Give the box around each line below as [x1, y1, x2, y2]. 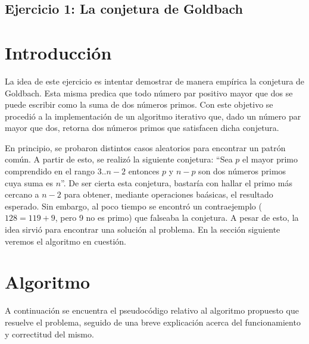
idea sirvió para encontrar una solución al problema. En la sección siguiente [5, 223, 280, 236]
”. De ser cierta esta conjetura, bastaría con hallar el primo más [61, 176, 292, 189]
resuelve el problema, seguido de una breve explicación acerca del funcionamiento [5, 315, 301, 328]
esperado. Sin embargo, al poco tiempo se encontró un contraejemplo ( [5, 199, 262, 212]
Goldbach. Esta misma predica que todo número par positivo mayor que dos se [5, 86, 293, 99]
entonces [128, 165, 160, 177]
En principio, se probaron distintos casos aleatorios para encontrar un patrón [5, 141, 286, 154]
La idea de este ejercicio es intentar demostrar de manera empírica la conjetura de [5, 74, 305, 87]
